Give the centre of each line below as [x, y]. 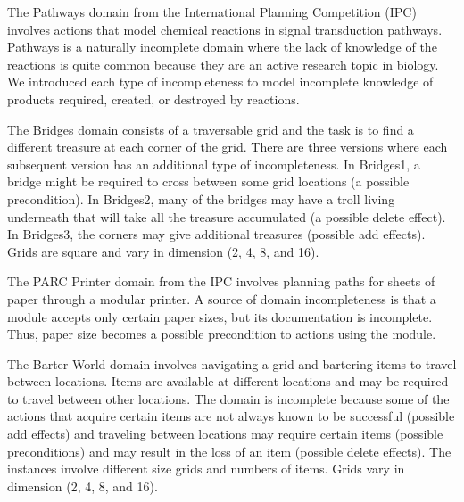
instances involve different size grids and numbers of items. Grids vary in [206, 469]
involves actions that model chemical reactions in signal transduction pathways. [225, 29]
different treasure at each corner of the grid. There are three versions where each [228, 147]
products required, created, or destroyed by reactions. [153, 99]
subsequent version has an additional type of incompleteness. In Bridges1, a [214, 164]
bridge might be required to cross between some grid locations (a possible [208, 181]
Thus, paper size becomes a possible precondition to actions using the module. [222, 334]
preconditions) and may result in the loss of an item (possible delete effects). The [229, 451]
